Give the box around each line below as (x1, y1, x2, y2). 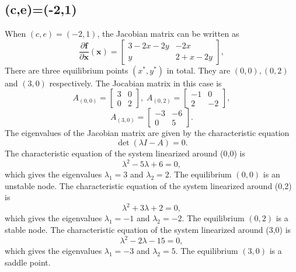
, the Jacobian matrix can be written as (97, 27, 239, 40)
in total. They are (166, 64, 231, 76)
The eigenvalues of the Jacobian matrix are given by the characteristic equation (5, 127, 290, 139)
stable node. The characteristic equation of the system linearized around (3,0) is (5, 223, 291, 235)
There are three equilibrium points (5, 64, 128, 76)
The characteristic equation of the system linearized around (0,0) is (5, 147, 245, 159)
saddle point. (5, 256, 51, 268)
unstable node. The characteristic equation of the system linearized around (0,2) (5, 179, 292, 191)
